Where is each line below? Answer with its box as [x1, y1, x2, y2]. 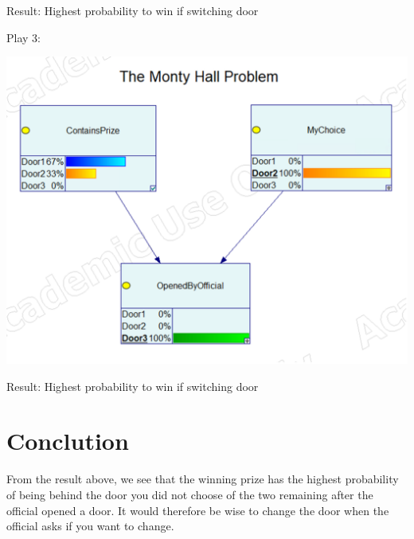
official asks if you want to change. [6, 518, 174, 534]
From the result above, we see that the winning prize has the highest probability [6, 471, 399, 487]
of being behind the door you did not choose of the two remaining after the [6, 486, 373, 502]
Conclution [6, 424, 129, 457]
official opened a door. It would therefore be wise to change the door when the [6, 502, 389, 518]
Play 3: [6, 29, 41, 45]
